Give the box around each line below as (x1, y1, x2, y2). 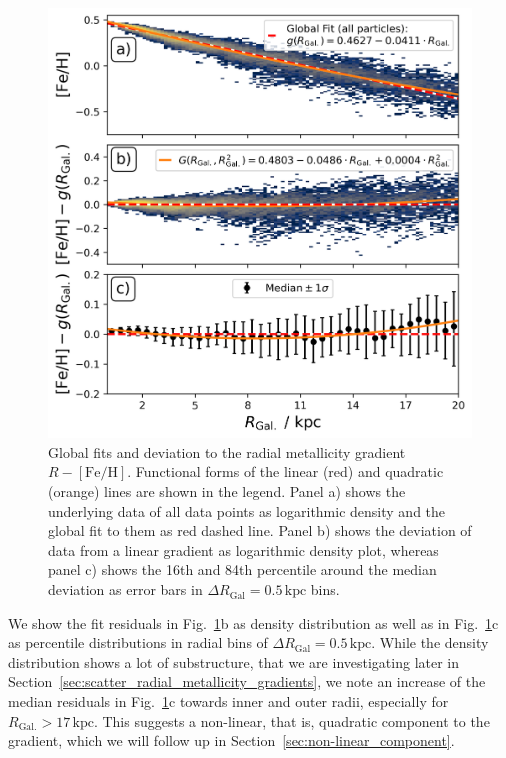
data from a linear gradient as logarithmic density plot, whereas (48, 539, 439, 560)
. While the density (371, 632, 489, 653)
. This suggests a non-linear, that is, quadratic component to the (93, 710, 490, 731)
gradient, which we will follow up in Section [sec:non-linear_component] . (8, 730, 455, 751)
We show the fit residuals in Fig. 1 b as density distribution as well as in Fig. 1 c (8, 612, 499, 633)
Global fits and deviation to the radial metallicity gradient (48, 441, 406, 462)
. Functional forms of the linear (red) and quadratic (127, 461, 444, 482)
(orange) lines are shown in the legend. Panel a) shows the (48, 481, 406, 502)
